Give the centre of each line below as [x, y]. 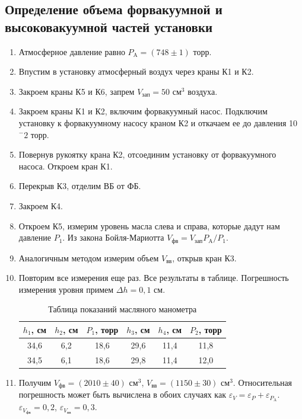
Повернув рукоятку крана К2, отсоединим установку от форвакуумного [147, 154]
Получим [35, 382]
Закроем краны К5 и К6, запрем [77, 91]
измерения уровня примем [66, 289]
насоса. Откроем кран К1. [66, 166]
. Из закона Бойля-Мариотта [113, 237]
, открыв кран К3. [204, 258]
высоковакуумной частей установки [109, 26]
